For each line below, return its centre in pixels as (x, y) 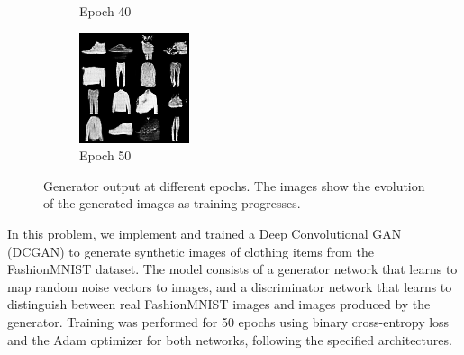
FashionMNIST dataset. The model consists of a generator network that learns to (232, 269)
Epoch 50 (105, 155)
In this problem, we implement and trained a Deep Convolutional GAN (205, 233)
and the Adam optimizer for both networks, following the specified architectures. (230, 339)
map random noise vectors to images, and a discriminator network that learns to (230, 286)
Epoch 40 (105, 11)
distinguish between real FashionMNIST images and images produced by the (219, 304)
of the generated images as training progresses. (172, 203)
